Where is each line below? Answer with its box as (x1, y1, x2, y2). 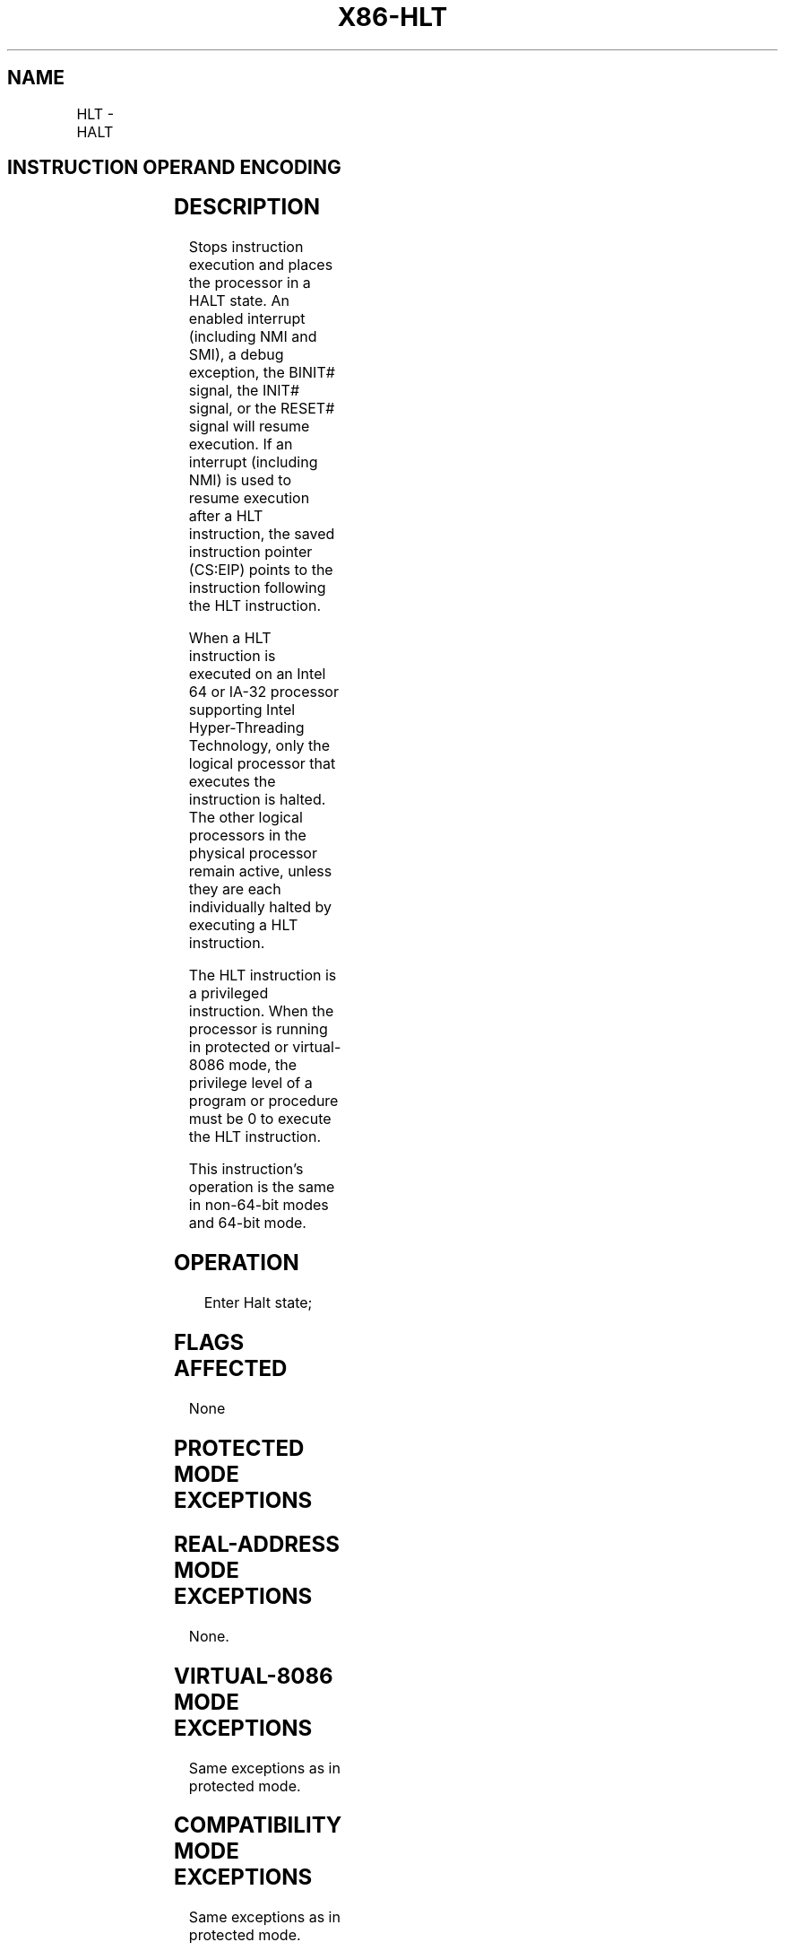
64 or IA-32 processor (188, 683, 339, 701)
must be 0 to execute (188, 1110, 332, 1128)
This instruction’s (188, 1160, 304, 1179)
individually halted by (188, 898, 332, 917)
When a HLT (188, 629, 272, 648)
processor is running (188, 1020, 328, 1039)
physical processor (188, 844, 317, 863)
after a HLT (188, 507, 263, 526)
